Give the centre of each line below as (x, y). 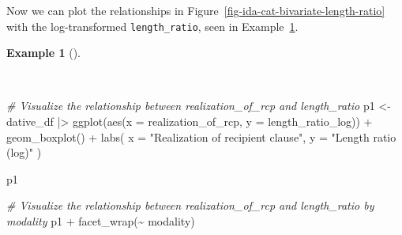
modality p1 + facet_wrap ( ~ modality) (101, 221)
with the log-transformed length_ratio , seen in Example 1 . (152, 26)
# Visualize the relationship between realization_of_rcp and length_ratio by (190, 205)
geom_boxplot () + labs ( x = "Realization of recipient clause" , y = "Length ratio (201, 136)
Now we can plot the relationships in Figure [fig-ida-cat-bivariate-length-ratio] (196, 10)
